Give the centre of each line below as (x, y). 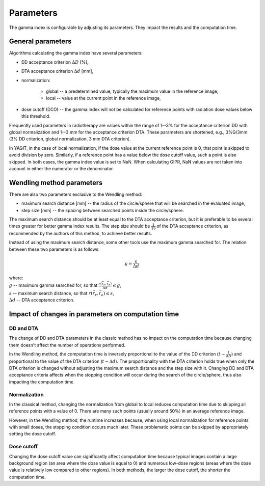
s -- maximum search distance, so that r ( (51, 293)
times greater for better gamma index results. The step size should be (79, 226)
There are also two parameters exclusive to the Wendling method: (76, 194)
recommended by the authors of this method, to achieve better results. (80, 234)
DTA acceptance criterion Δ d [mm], (57, 71)
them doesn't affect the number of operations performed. (67, 345)
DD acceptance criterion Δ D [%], (55, 62)
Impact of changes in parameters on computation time (94, 314)
